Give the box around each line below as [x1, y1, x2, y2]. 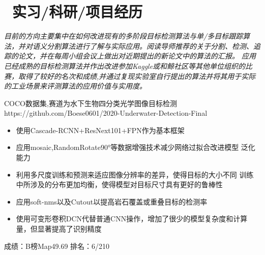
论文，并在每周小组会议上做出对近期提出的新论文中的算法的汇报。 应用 [18, 50, 256, 61]
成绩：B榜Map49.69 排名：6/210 [4, 240, 110, 251]
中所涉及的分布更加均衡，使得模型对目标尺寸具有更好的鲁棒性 [16, 179, 223, 190]
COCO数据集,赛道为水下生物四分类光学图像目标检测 [4, 97, 177, 108]
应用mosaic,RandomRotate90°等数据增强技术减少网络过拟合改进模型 [16, 142, 239, 152]
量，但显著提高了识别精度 [16, 223, 102, 234]
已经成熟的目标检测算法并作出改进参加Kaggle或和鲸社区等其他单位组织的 [4, 60, 246, 71]
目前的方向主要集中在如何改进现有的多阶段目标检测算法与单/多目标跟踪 [4, 31, 243, 41]
